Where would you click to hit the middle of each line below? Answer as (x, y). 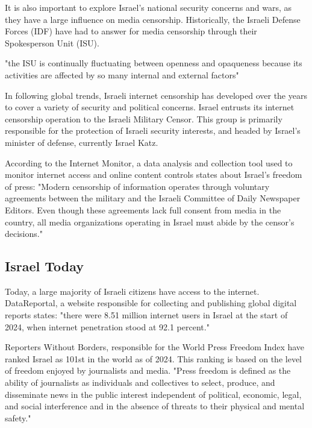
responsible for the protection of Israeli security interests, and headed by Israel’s (153, 131)
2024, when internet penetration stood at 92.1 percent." (107, 326)
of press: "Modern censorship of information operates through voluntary (137, 186)
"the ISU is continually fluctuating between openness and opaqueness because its (154, 63)
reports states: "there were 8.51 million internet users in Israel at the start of (146, 315)
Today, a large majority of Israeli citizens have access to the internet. (132, 291)
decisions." (24, 234)
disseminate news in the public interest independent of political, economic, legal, (153, 394)
